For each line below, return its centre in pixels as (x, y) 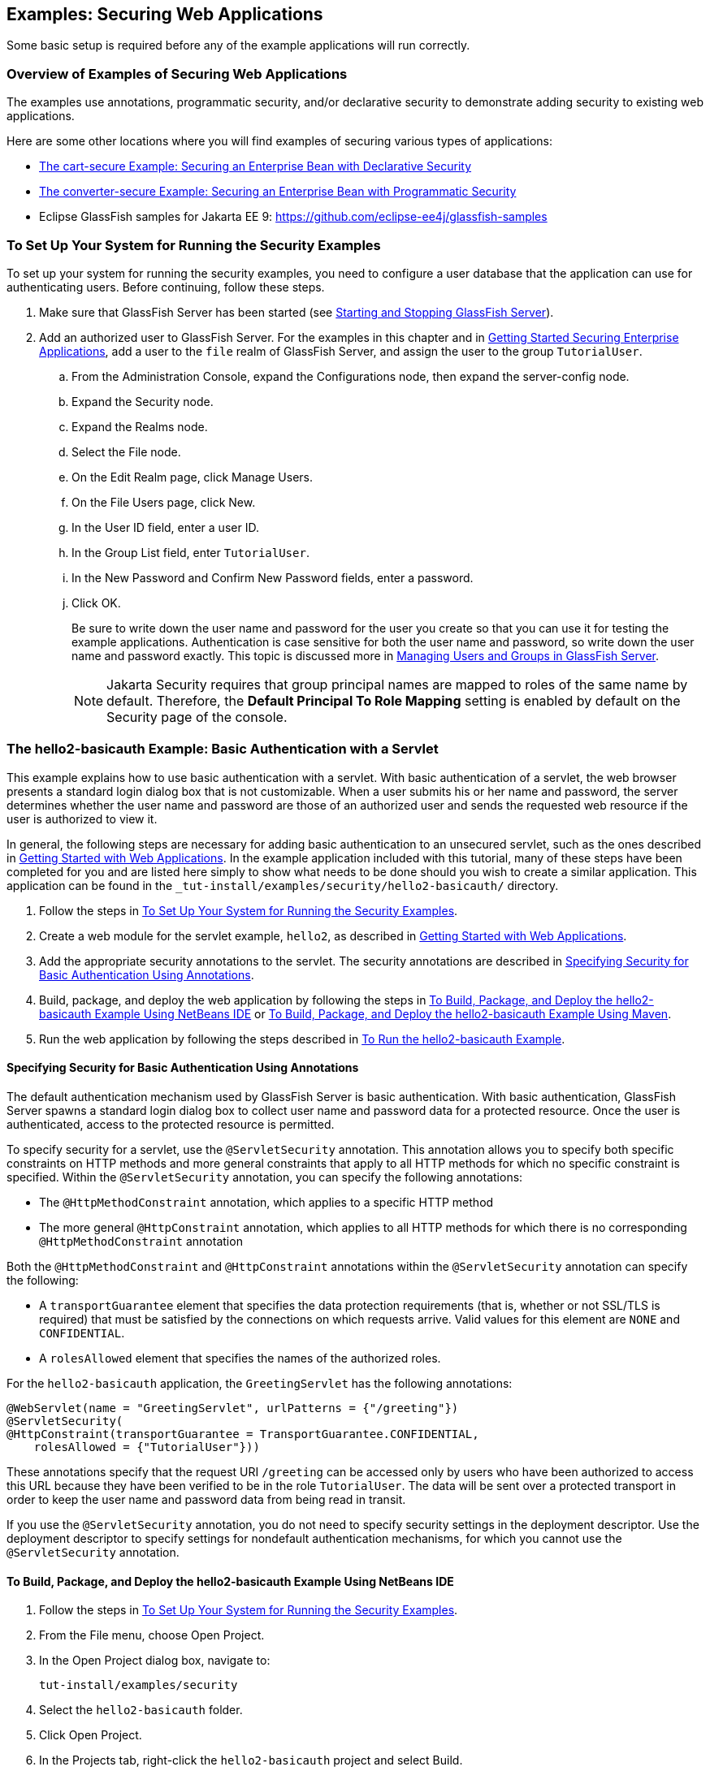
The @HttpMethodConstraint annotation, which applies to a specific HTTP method (266, 1202)
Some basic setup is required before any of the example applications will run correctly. (238, 45)
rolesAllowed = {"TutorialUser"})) (147, 1447)
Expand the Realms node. (140, 426)
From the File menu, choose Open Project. (152, 1635)
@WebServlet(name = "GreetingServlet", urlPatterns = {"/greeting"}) (233, 1408)
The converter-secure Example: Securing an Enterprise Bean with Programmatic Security (278, 192)
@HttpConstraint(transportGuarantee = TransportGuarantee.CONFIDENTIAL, (243, 1434)
